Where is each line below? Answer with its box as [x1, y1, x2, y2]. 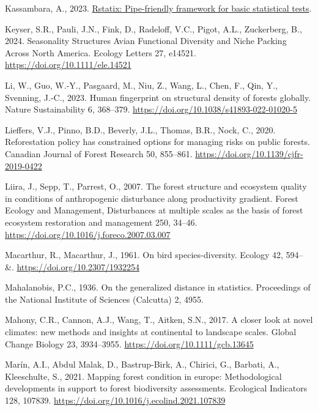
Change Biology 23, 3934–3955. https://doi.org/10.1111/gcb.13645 [5, 337, 254, 350]
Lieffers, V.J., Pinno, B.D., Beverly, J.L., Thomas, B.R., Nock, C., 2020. [5, 123, 276, 136]
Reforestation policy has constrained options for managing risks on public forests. [5, 135, 310, 148]
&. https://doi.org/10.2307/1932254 [5, 260, 139, 273]
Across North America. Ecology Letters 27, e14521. [5, 46, 197, 59]
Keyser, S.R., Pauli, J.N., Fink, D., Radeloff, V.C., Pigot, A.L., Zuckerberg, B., [5, 22, 302, 35]
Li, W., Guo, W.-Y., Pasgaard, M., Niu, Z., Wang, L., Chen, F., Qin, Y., [5, 78, 278, 91]
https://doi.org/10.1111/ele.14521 [5, 58, 131, 71]
